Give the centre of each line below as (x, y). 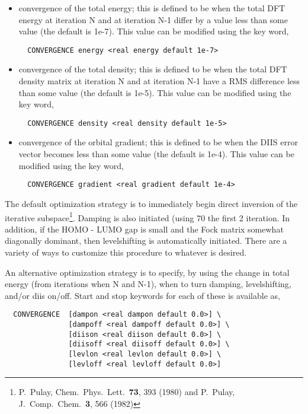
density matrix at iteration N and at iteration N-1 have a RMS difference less (159, 81)
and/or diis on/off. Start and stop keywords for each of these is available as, (142, 295)
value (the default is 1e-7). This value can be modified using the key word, (154, 31)
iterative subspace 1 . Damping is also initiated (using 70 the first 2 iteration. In (147, 216)
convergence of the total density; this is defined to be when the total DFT (153, 69)
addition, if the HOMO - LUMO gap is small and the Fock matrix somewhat (144, 229)
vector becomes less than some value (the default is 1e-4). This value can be (156, 154)
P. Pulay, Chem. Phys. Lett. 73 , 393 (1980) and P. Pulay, (127, 392)
